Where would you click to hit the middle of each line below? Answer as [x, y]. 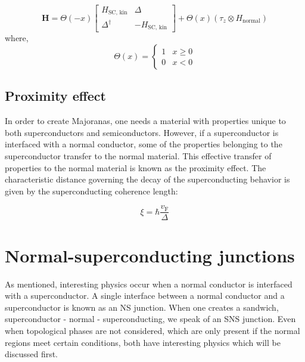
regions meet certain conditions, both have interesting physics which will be [143, 342]
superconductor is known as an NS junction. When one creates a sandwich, [142, 307]
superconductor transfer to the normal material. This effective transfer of [138, 156]
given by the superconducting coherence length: [91, 191]
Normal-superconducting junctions [150, 255]
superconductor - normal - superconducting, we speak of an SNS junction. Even [150, 319]
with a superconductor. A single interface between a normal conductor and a [145, 296]
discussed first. [32, 354]
